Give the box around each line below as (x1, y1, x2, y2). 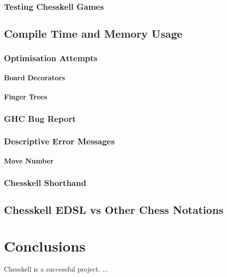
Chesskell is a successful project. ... (4, 264, 109, 274)
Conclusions (4, 235, 86, 255)
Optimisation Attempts (4, 51, 98, 64)
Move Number (4, 156, 54, 166)
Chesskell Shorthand (4, 176, 87, 188)
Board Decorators (4, 72, 65, 83)
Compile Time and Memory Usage (4, 26, 182, 41)
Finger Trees (4, 92, 47, 102)
